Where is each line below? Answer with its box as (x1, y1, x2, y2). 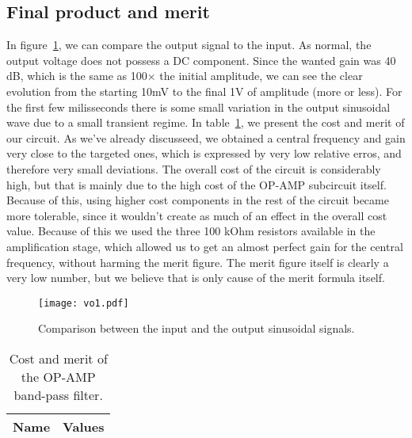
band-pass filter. (13, 385, 103, 404)
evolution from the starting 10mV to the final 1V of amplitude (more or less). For (6, 82, 402, 99)
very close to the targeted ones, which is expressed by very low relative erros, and (6, 145, 402, 162)
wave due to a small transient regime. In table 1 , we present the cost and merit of (6, 114, 405, 131)
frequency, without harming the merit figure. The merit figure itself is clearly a (6, 253, 389, 270)
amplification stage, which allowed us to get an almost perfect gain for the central (6, 238, 403, 254)
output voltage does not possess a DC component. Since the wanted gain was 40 (6, 51, 396, 68)
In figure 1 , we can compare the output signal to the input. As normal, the (6, 36, 372, 53)
